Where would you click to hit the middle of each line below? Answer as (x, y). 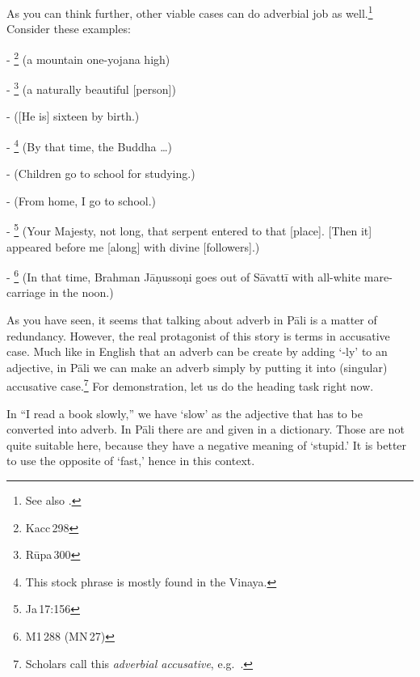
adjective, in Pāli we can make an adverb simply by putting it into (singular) (197, 367)
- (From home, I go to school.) (82, 200)
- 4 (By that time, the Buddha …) (89, 145)
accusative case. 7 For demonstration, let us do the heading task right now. (190, 385)
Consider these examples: (69, 29)
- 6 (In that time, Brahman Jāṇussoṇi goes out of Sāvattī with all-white (184, 275)
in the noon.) (81, 292)
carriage (26, 292)
